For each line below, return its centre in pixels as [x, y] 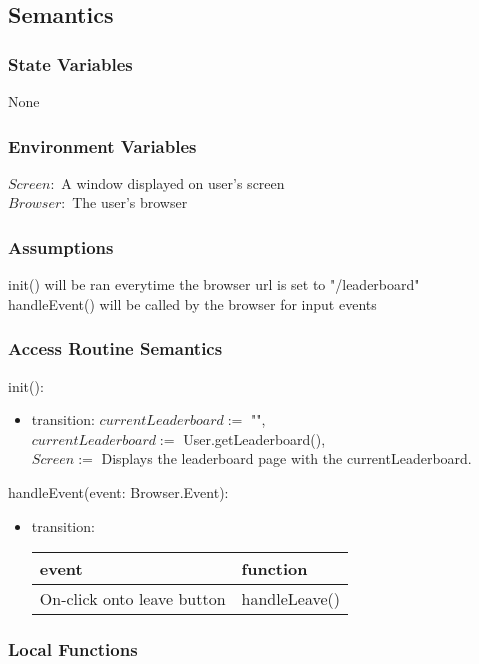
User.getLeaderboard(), [254, 438]
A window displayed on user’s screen [173, 182]
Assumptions [61, 246]
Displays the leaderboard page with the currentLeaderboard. [286, 458]
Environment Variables [102, 145]
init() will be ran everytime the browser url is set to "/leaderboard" [214, 284]
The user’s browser [130, 202]
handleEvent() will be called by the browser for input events [192, 303]
